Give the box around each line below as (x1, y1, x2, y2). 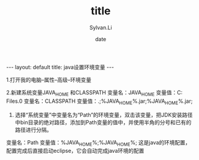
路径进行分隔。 (14, 126, 52, 133)
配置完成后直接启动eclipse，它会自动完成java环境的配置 (6, 147, 144, 155)
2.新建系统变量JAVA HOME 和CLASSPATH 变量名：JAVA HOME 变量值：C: (6, 88, 183, 97)
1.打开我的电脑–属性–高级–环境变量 (6, 76, 92, 83)
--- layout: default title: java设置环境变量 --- (6, 63, 114, 70)
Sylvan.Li (89, 24, 112, 31)
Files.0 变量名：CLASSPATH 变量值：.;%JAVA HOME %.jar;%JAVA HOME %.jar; (6, 97, 193, 106)
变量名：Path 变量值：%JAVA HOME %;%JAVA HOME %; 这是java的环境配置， (6, 139, 191, 147)
